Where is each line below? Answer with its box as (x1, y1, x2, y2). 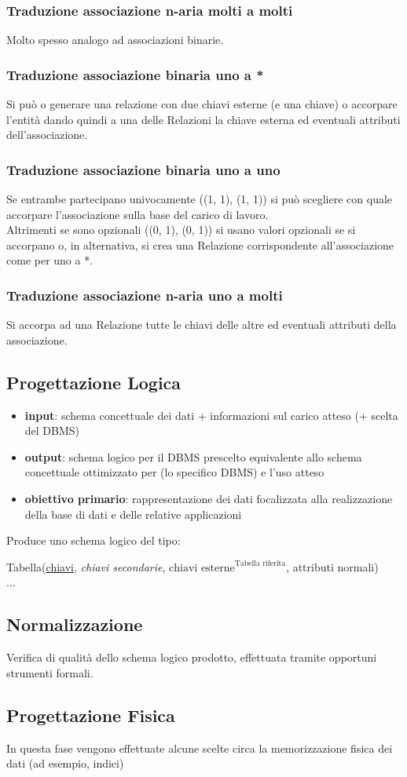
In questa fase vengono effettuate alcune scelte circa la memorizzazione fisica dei (6, 739, 393, 756)
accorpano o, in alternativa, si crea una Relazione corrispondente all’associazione (6, 236, 394, 253)
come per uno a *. (6, 252, 93, 268)
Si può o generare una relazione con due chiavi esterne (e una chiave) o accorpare (6, 96, 398, 112)
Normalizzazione (6, 612, 143, 637)
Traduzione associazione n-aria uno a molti (6, 285, 283, 305)
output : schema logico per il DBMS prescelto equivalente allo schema (24, 448, 362, 465)
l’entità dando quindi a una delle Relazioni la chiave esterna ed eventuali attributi (6, 111, 401, 127)
